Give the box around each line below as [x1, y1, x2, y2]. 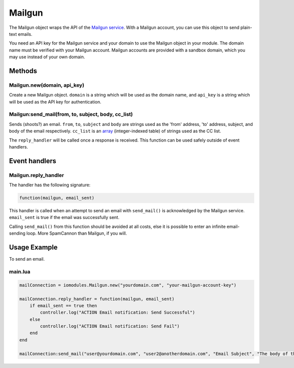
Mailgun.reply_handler [9, 172, 64, 178]
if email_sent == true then [29, 303, 98, 308]
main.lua [9, 268, 30, 275]
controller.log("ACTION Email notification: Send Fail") [40, 323, 180, 329]
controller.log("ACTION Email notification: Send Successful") [40, 310, 196, 316]
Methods [9, 67, 37, 75]
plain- [240, 25, 252, 30]
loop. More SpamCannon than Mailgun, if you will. [26, 230, 127, 236]
